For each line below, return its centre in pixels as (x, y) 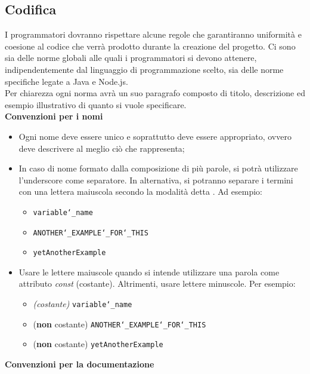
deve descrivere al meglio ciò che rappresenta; (102, 148)
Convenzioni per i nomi (54, 116)
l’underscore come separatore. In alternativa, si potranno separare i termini (156, 180)
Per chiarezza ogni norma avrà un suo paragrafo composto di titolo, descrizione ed (155, 93)
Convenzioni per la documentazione (80, 364)
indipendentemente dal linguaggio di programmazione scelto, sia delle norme (144, 69)
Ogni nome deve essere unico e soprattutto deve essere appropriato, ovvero (155, 136)
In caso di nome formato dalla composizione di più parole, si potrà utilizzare (158, 168)
